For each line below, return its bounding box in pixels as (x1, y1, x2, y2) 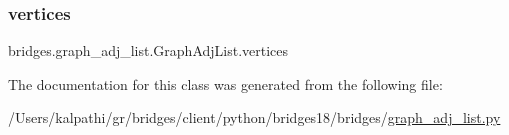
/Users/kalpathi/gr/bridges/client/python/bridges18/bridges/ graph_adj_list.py (8, 107, 501, 128)
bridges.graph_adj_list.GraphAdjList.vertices (8, 40, 289, 61)
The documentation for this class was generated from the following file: (8, 73, 443, 94)
